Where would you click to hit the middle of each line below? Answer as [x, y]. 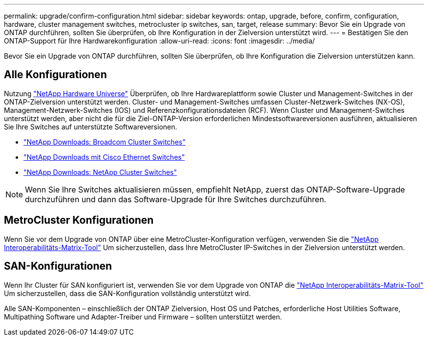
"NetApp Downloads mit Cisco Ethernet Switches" [104, 157]
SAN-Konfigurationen [58, 266]
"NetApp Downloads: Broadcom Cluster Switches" [105, 142]
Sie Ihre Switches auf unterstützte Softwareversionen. [91, 127]
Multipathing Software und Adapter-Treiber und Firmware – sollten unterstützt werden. [143, 317]
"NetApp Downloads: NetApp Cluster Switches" [100, 172]
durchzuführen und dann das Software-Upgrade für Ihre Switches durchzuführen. [176, 199]
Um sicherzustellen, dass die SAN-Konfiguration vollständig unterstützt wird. [128, 293]
